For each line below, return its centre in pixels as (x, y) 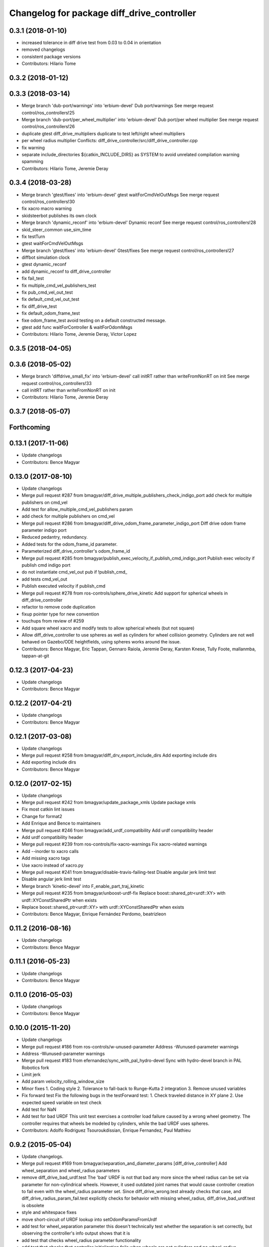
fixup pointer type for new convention (60, 614)
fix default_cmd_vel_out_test (51, 299)
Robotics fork (35, 1067)
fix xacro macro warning (47, 208)
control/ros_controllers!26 (48, 127)
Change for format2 (42, 816)
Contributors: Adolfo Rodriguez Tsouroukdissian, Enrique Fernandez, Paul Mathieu (106, 1130)
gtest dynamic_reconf (44, 264)
